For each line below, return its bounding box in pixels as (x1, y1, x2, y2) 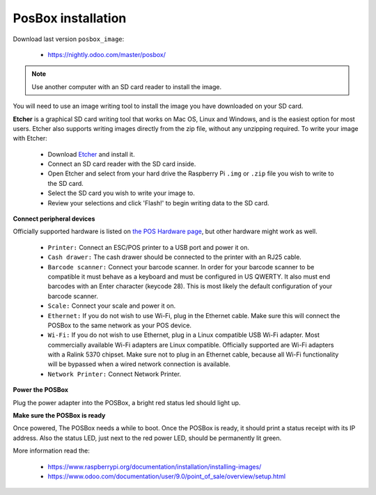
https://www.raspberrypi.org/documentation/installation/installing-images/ (47, 462, 262, 471)
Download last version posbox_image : (13, 35, 125, 43)
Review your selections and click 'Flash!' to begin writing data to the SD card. (47, 198, 269, 207)
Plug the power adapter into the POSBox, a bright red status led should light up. (13, 398, 241, 407)
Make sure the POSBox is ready (13, 411, 106, 420)
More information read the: (13, 446, 90, 455)
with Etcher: (13, 134, 48, 143)
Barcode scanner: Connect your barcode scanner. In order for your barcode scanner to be (47, 262, 315, 271)
